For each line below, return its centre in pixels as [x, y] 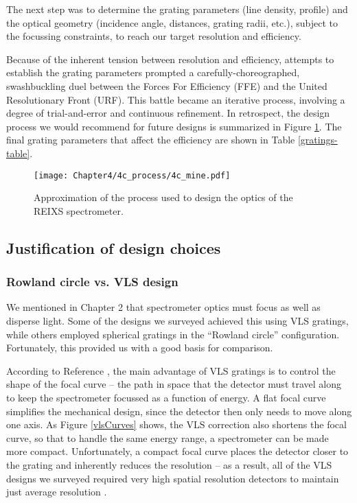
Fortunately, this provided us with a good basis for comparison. [140, 348]
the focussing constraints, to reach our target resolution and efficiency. [154, 36]
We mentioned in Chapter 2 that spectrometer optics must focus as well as [163, 307]
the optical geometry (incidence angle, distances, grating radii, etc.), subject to [172, 22]
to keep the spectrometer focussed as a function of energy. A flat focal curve [166, 397]
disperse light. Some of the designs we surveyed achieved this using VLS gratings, [177, 320]
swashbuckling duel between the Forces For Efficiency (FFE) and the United [167, 85]
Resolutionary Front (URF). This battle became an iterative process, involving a [176, 99]
